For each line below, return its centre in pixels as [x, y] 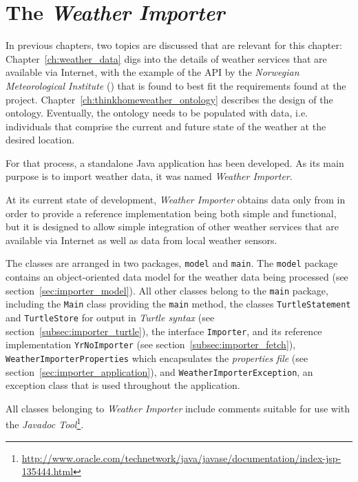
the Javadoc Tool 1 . [45, 423]
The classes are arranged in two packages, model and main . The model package [172, 263]
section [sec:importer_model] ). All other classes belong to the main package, [167, 290]
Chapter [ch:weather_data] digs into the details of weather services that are [166, 58]
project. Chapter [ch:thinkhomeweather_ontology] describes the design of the [169, 99]
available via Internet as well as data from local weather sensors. [141, 240]
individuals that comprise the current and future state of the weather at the [166, 126]
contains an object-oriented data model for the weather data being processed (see [177, 277]
